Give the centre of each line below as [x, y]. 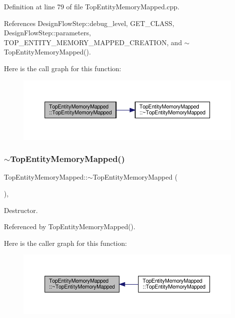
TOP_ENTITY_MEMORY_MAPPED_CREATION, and [93, 42]
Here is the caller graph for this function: [66, 243]
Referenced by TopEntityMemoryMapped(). [70, 226]
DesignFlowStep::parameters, [47, 33]
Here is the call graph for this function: [63, 68]
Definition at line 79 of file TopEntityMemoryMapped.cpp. [92, 6]
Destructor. [21, 210]
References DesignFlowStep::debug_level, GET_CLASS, [89, 23]
